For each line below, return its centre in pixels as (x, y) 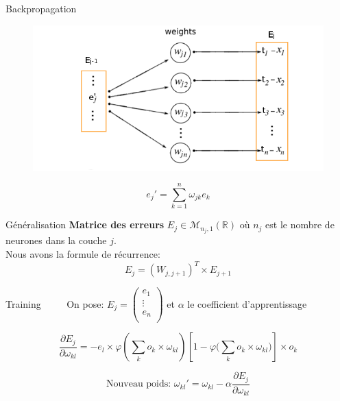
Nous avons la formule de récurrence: (83, 254)
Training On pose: (55, 303)
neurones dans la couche (56, 240)
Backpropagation (41, 8)
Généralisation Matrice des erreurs (85, 224)
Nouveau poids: (139, 384)
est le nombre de (300, 224)
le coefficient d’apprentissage (247, 303)
